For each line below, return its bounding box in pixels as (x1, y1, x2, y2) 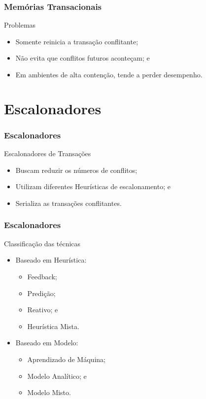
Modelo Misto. (27, 387, 71, 398)
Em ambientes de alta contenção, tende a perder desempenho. (15, 69, 203, 79)
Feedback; (27, 271, 57, 281)
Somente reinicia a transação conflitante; (15, 36, 138, 46)
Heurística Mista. (27, 321, 79, 331)
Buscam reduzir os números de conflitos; (15, 165, 137, 175)
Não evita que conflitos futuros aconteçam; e (15, 53, 150, 63)
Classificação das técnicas (4, 238, 81, 248)
